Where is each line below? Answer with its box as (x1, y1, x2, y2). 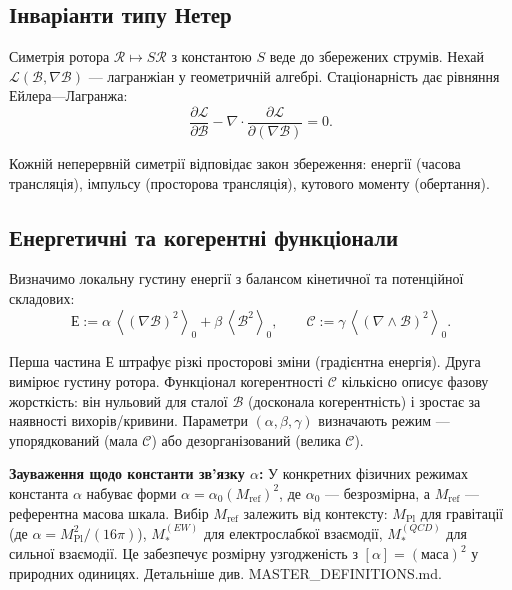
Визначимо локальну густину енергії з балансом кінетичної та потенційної (9, 268, 464, 289)
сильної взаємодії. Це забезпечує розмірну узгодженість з (9, 543, 358, 564)
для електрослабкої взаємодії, (203, 522, 383, 543)
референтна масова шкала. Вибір (9, 502, 209, 523)
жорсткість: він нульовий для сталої (9, 390, 228, 411)
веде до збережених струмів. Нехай (269, 46, 484, 67)
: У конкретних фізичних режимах (258, 463, 469, 484)
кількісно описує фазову (341, 371, 489, 392)
